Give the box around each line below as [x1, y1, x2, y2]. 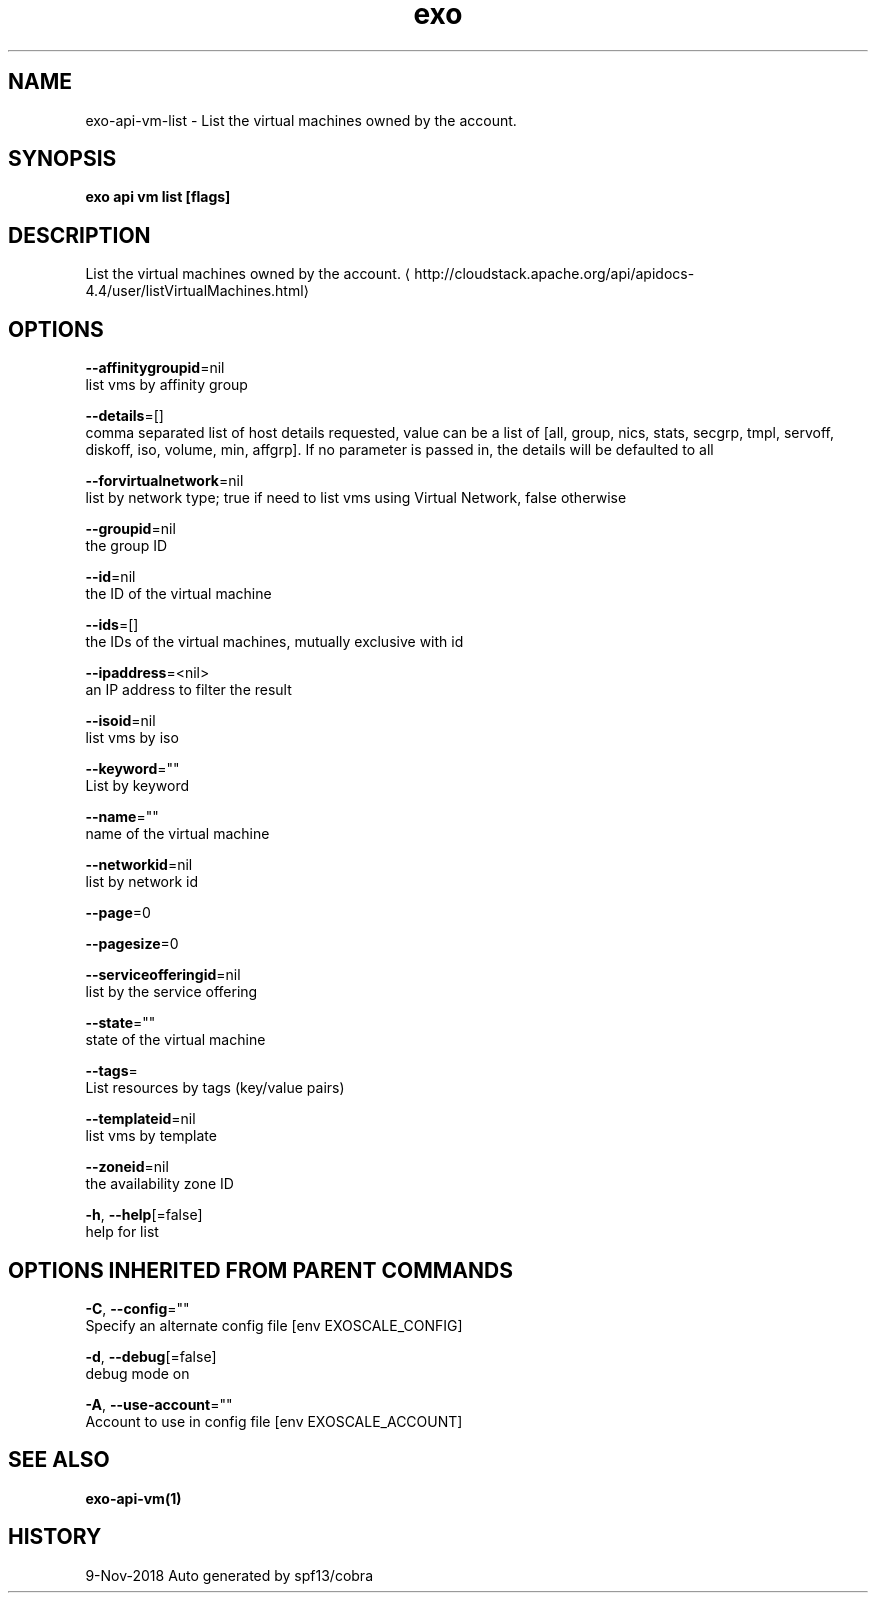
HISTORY [8, 1524, 102, 1550]
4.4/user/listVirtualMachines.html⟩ [85, 282, 310, 300]
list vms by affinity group [85, 376, 248, 394]
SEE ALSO [8, 1447, 110, 1473]
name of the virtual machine [85, 825, 270, 843]
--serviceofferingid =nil [85, 966, 241, 984]
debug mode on [85, 1364, 190, 1382]
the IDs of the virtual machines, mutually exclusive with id [85, 633, 464, 651]
